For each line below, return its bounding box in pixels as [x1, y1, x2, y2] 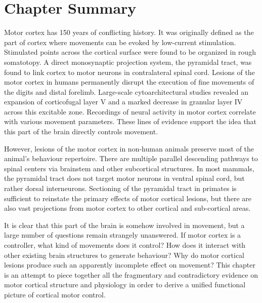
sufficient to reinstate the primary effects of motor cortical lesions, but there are [4, 193, 252, 203]
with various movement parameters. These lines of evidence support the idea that [4, 116, 257, 127]
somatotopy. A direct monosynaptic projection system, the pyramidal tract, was [4, 56, 252, 67]
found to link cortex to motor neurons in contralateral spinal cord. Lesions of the [4, 66, 255, 77]
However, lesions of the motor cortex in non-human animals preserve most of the [4, 143, 254, 154]
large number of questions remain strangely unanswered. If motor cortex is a [4, 230, 241, 240]
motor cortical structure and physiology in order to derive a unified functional [4, 279, 246, 290]
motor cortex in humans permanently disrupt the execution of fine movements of [4, 77, 254, 87]
